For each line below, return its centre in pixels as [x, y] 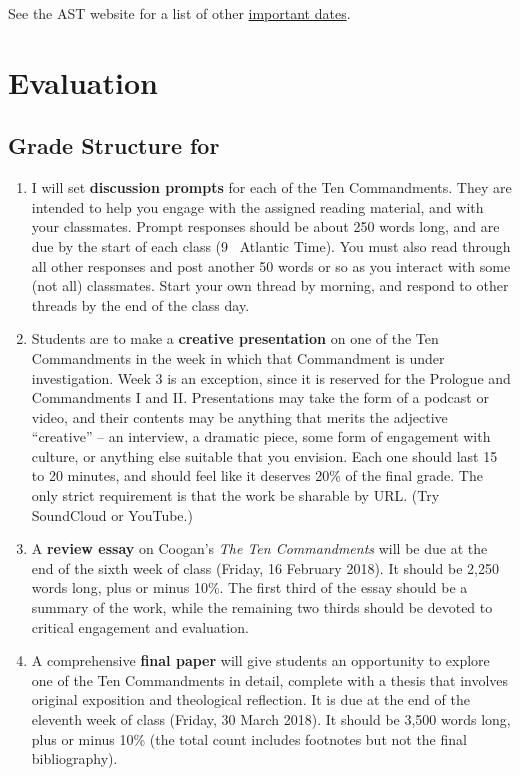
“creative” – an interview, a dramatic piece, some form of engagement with [261, 436]
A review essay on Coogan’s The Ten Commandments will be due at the [259, 548]
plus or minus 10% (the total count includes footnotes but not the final [249, 738]
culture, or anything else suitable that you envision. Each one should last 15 [264, 455]
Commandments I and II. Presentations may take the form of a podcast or [260, 397]
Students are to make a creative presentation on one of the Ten [235, 338]
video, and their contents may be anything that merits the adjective [239, 416]
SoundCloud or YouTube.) [112, 514]
